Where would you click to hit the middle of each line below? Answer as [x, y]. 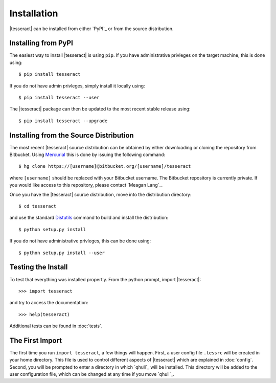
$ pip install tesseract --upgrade [63, 121]
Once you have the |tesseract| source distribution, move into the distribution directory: [100, 194]
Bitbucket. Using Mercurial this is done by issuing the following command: [87, 155]
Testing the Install [39, 267]
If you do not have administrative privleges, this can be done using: [80, 241]
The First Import [36, 340]
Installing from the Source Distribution [72, 135]
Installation [34, 13]
